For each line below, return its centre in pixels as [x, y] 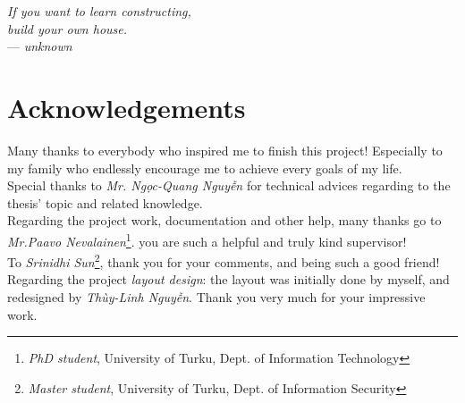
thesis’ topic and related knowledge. [105, 202]
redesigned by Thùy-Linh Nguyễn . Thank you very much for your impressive [216, 296]
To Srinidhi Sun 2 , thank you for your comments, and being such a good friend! [224, 260]
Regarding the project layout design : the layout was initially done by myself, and [228, 279]
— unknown [40, 46]
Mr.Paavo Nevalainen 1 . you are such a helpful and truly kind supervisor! [207, 239]
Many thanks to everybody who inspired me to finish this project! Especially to [225, 150]
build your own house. [68, 28]
